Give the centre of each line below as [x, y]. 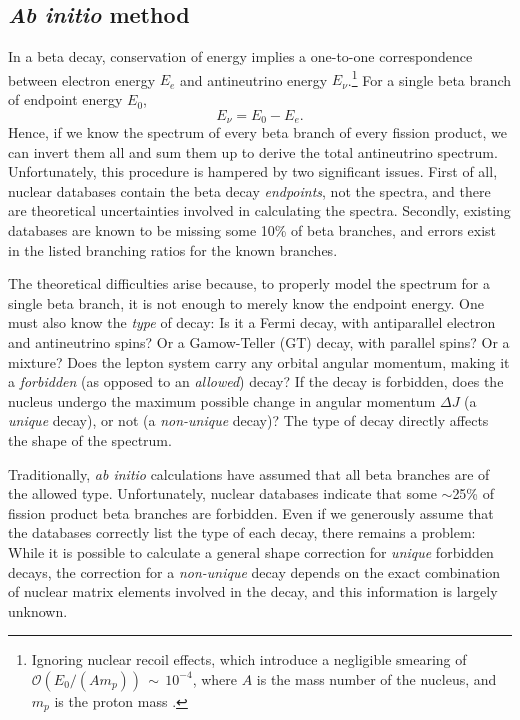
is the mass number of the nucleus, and [376, 678]
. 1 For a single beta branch [429, 78]
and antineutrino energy [254, 79]
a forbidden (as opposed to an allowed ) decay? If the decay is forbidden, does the [256, 381]
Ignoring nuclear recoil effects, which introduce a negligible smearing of [249, 659]
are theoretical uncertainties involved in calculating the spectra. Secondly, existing [259, 210]
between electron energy [82, 79]
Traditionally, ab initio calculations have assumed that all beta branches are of [249, 473]
